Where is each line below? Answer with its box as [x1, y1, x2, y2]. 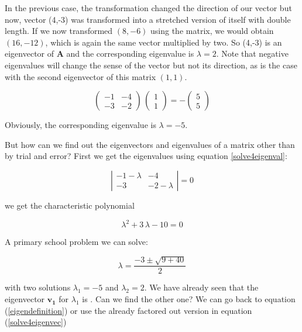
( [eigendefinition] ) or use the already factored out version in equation [5, 304, 252, 316]
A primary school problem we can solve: [5, 236, 148, 248]
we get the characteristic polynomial [5, 199, 135, 211]
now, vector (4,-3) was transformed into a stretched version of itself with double [5, 13, 291, 25]
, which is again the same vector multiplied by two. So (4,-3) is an [45, 36, 282, 48]
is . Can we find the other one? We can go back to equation [82, 293, 296, 305]
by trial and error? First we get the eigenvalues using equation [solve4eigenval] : [5, 150, 287, 162]
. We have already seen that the [144, 281, 259, 293]
